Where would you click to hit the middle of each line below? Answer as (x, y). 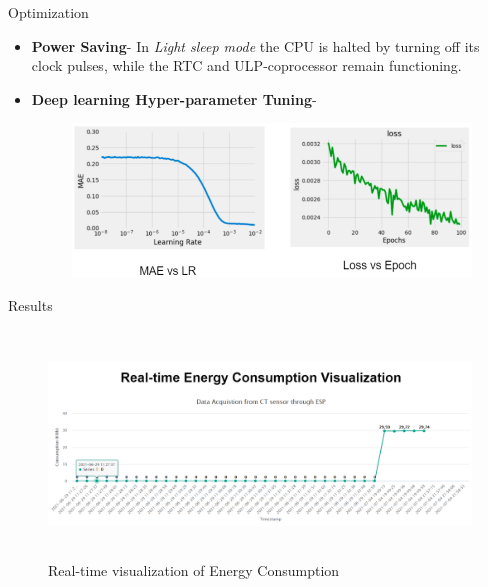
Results (30, 305)
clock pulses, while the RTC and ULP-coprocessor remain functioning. (246, 65)
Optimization (48, 12)
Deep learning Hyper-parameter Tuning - (174, 98)
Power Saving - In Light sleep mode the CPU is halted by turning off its (255, 45)
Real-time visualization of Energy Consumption (194, 570)
